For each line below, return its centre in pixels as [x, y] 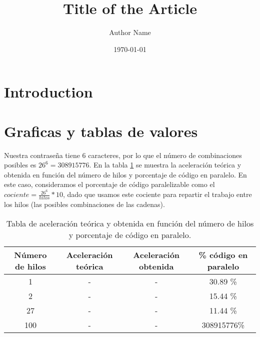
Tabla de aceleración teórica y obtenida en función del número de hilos [130, 223]
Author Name [130, 32]
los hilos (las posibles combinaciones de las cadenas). [84, 204]
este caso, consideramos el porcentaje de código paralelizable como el [109, 184]
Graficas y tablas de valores [101, 131]
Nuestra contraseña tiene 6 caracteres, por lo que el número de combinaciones [123, 155]
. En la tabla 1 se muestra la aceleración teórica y [165, 165]
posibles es [20, 165]
